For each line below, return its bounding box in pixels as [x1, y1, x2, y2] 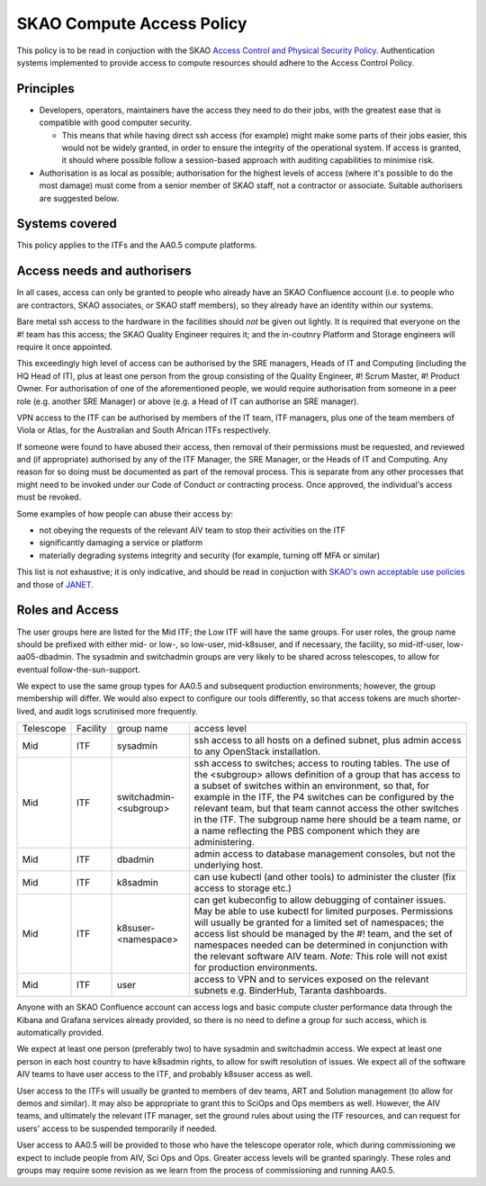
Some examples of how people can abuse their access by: [16, 508, 234, 519]
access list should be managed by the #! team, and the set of [193, 928, 454, 940]
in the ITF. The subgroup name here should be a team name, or [193, 813, 462, 826]
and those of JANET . [16, 579, 94, 589]
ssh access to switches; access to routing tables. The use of [193, 757, 451, 769]
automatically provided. [16, 1027, 104, 1038]
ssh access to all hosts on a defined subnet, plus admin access [193, 734, 463, 747]
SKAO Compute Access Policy [16, 13, 247, 33]
